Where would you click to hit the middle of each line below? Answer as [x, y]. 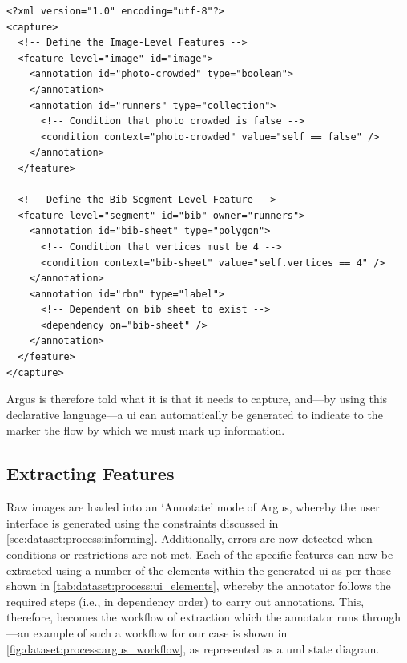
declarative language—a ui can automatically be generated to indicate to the [195, 414]
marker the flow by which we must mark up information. [146, 430]
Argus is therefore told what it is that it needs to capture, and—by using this [197, 399]
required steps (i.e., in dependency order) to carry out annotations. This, [185, 601]
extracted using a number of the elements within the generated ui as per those [199, 570]
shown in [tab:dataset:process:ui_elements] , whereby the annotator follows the [199, 586]
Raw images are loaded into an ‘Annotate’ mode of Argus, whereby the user [193, 507]
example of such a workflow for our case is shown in [160, 632]
